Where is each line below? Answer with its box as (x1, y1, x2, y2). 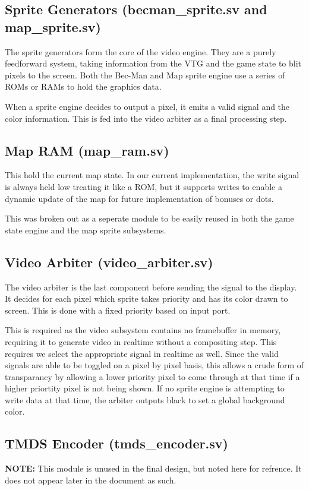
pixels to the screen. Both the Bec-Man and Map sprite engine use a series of (5, 68, 285, 81)
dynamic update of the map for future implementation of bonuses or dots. (5, 192, 274, 204)
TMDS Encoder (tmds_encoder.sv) (5, 434, 228, 453)
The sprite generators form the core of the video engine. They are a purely (5, 45, 276, 58)
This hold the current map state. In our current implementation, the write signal (5, 169, 299, 181)
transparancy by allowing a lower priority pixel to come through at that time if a (5, 370, 300, 382)
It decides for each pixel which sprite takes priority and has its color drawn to (5, 292, 288, 305)
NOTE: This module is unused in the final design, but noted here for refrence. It (5, 462, 302, 475)
